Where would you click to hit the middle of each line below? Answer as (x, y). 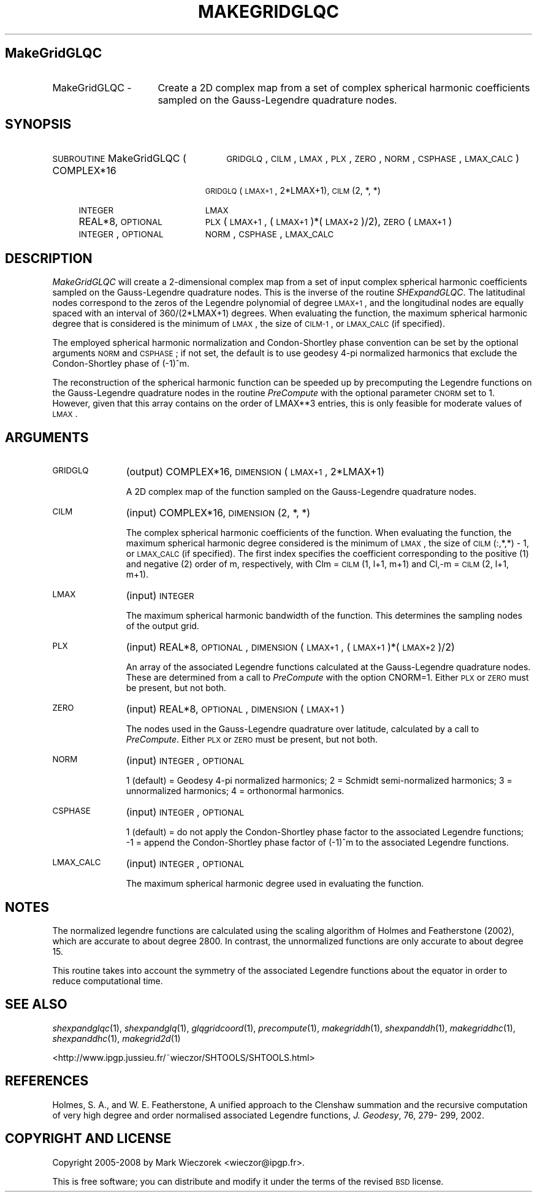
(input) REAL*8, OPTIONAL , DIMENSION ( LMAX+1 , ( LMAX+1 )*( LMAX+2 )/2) (290, 647)
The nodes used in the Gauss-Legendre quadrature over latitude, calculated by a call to (303, 729)
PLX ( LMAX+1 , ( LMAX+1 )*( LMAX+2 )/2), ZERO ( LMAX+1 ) (329, 222)
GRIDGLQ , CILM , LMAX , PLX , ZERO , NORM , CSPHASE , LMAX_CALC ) (373, 159)
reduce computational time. (108, 981)
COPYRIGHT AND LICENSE (88, 1139)
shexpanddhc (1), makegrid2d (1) (116, 1038)
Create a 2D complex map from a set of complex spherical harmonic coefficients (344, 87)
